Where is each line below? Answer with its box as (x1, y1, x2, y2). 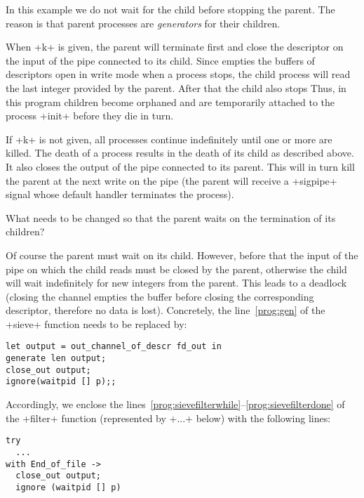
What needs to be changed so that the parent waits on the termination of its (6, 210, 336, 225)
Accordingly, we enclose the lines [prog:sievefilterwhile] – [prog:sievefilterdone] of (6, 397, 345, 412)
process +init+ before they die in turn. (6, 108, 174, 123)
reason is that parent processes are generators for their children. (6, 15, 281, 30)
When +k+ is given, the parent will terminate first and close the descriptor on (6, 39, 344, 54)
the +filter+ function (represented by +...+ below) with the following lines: (6, 410, 331, 425)
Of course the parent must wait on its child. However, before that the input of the (6, 247, 358, 262)
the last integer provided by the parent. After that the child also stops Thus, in (6, 80, 346, 95)
